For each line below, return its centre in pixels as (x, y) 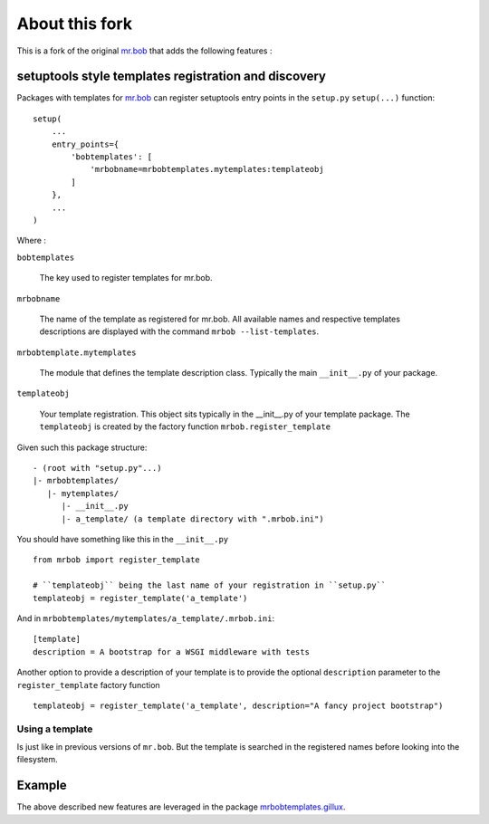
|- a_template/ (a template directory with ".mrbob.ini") (193, 519)
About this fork (75, 24)
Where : (32, 241)
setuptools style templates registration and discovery (171, 77)
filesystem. (37, 760)
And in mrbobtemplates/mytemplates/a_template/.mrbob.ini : (146, 618)
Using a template (55, 729)
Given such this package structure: (82, 447)
